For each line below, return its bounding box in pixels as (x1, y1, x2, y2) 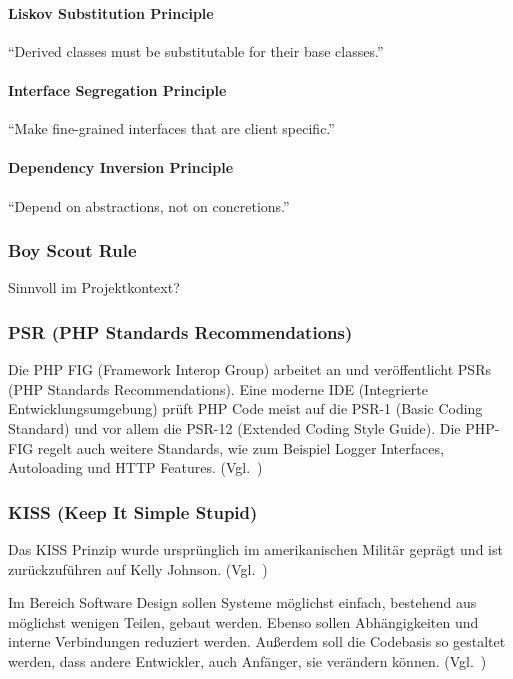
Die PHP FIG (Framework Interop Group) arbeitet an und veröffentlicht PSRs (8, 359, 491, 380)
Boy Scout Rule (8, 238, 137, 263)
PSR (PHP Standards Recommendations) (8, 319, 353, 344)
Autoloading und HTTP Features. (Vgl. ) (8, 457, 263, 478)
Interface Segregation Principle (8, 79, 227, 100)
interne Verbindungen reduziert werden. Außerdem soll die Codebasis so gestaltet (8, 631, 506, 652)
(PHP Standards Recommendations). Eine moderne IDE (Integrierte (8, 378, 428, 399)
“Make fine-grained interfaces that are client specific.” (8, 118, 335, 139)
